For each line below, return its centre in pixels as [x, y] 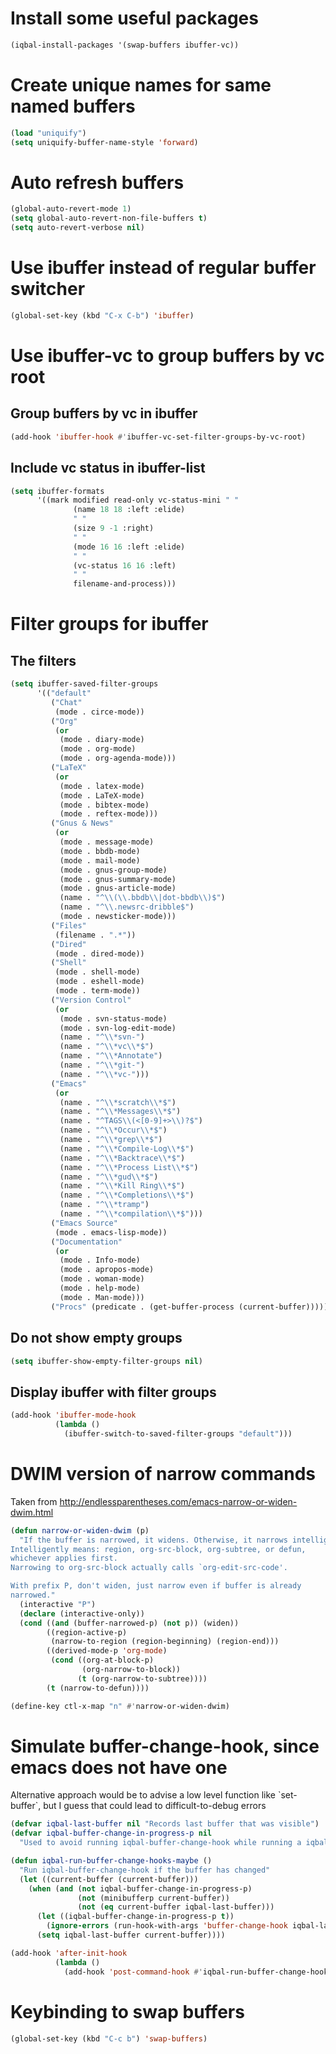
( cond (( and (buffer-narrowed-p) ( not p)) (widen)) [129, 1623]
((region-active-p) [87, 1632]
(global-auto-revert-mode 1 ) [71, 209]
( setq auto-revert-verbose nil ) [77, 228]
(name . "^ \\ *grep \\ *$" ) [111, 1140]
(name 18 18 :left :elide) [129, 510]
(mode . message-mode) [107, 842]
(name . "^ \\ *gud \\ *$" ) [109, 1177]
